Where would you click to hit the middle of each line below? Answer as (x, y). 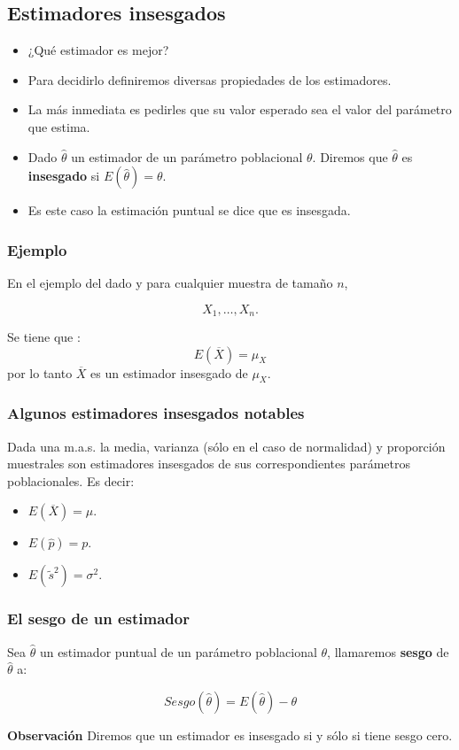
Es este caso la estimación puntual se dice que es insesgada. (189, 210)
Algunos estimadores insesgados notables (156, 413)
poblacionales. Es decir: (71, 480)
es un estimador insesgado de (169, 372)
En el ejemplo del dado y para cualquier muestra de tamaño (170, 282)
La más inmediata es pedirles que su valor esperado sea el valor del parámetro (240, 109)
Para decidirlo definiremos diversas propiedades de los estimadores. (210, 79)
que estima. (59, 126)
